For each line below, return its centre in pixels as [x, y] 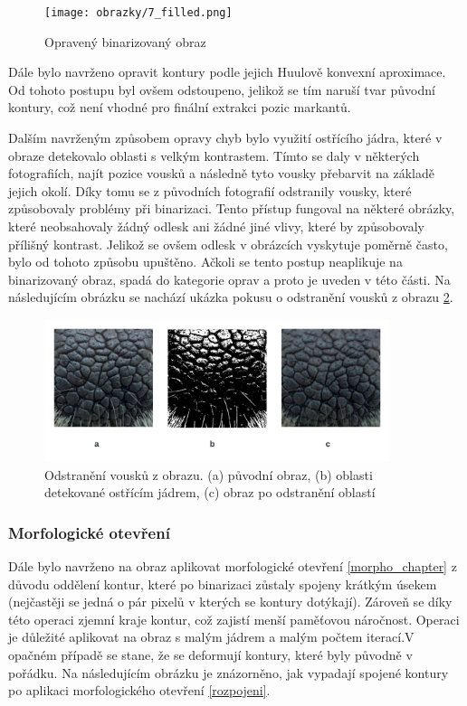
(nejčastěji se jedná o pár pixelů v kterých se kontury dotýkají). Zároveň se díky [230, 602]
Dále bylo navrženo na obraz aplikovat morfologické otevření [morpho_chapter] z [233, 565]
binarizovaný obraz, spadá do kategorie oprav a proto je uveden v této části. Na [229, 279]
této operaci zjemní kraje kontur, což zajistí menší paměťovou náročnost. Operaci [234, 619]
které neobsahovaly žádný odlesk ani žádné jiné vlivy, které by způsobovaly [216, 226]
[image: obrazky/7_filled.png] [138, 13]
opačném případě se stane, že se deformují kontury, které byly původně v [210, 654]
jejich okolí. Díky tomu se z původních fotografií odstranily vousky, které [210, 190]
